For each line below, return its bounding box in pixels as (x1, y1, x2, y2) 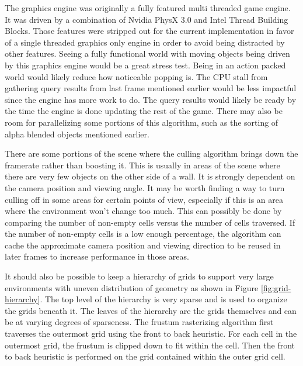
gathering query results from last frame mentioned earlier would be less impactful (5, 82, 297, 94)
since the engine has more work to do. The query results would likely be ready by (5, 93, 297, 105)
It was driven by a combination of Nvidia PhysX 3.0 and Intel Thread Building (5, 13, 288, 25)
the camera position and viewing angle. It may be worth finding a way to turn (5, 181, 285, 194)
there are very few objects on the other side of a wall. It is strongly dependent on (5, 170, 295, 182)
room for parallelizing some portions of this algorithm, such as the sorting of (5, 116, 278, 128)
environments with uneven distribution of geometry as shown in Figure (5, 281, 259, 294)
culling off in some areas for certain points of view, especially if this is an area (5, 193, 283, 205)
